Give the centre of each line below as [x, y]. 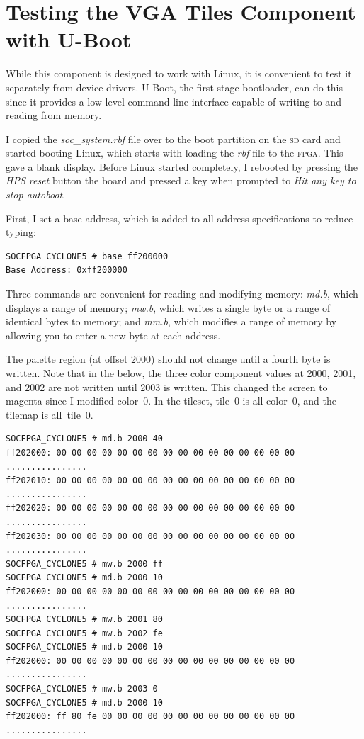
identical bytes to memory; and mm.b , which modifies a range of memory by [171, 321]
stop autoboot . [36, 194]
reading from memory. [54, 115]
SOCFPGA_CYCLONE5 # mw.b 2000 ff [84, 564]
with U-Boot [69, 39]
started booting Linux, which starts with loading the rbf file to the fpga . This [175, 153]
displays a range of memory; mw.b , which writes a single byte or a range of [168, 307]
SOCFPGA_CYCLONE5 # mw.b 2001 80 [84, 620]
